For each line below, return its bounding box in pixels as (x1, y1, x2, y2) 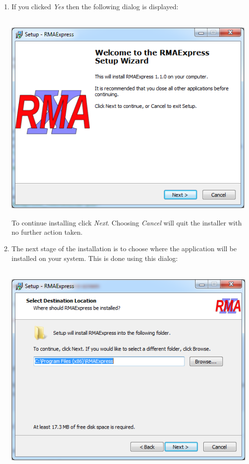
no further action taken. (11, 227, 83, 237)
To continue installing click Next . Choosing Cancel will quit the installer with (11, 217, 242, 227)
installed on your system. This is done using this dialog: (11, 253, 178, 263)
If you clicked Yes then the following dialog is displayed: (11, 1, 178, 11)
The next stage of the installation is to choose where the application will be (11, 243, 237, 253)
